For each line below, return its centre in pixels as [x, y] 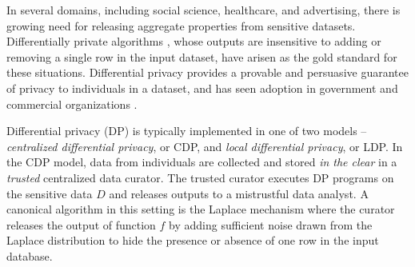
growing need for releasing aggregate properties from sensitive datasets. [181, 25]
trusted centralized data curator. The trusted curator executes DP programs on [200, 177]
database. [30, 255]
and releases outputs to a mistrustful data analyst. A [239, 193]
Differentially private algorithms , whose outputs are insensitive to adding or [194, 41]
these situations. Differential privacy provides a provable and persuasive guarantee [207, 72]
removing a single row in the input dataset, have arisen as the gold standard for [202, 56]
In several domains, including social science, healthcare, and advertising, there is [204, 10]
